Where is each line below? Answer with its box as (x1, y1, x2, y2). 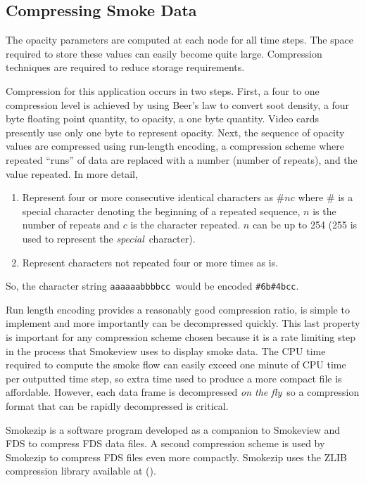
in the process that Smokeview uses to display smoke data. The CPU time (6, 343, 326, 358)
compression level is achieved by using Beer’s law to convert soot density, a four (6, 97, 350, 112)
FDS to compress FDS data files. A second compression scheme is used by (6, 436, 325, 451)
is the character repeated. (130, 217, 241, 232)
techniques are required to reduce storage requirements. (6, 60, 245, 75)
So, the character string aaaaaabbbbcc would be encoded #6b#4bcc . (6, 278, 299, 293)
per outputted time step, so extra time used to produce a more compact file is (6, 371, 342, 385)
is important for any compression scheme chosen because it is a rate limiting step (6, 329, 355, 344)
